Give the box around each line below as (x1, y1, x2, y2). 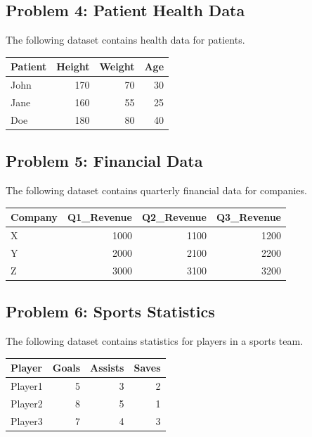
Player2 (11, 395, 43, 410)
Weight (99, 59, 135, 74)
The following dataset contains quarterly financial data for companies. (6, 183, 307, 198)
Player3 (11, 413, 43, 428)
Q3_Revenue (216, 210, 281, 224)
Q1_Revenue (67, 210, 132, 224)
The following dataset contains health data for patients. (6, 32, 245, 47)
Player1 (11, 378, 43, 393)
